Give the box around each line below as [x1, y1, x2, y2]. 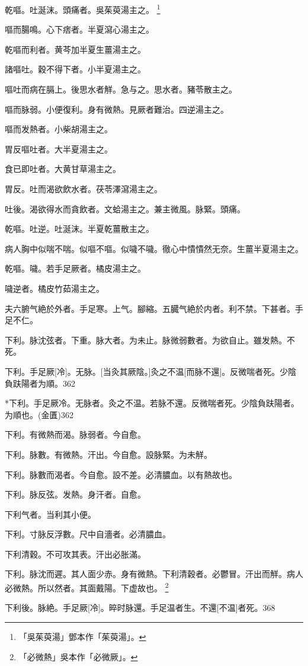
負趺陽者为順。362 [5, 377, 75, 389]
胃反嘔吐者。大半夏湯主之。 [5, 142, 113, 155]
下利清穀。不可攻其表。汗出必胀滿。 [5, 547, 146, 560]
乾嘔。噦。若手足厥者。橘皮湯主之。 [5, 262, 146, 275]
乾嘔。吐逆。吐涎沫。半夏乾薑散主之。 [5, 222, 154, 235]
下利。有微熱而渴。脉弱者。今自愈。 [5, 428, 146, 441]
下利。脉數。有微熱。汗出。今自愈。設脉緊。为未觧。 [5, 448, 212, 460]
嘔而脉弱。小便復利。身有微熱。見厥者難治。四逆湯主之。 [5, 103, 229, 115]
